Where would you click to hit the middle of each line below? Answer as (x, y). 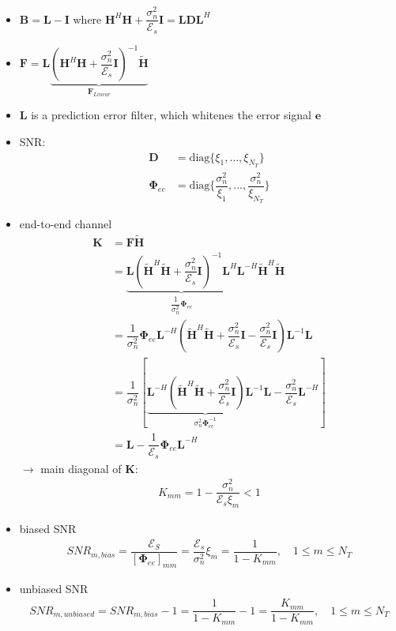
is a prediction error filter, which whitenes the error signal (171, 115)
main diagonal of (81, 468)
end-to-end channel (66, 224)
